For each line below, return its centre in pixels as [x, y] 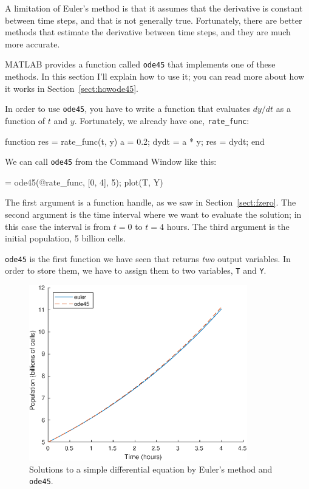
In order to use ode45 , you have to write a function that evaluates [127, 109]
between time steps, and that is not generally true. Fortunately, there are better [154, 20]
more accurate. [32, 43]
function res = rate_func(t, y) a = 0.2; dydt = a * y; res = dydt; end [135, 141]
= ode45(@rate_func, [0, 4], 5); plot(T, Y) [84, 182]
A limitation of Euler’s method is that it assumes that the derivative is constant [154, 8]
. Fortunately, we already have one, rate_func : [162, 120]
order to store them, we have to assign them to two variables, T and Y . [136, 270]
